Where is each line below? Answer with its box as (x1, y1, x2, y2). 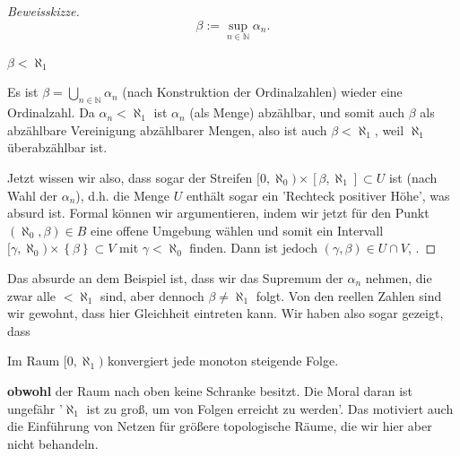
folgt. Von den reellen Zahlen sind (256, 286, 442, 305)
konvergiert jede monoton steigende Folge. (108, 351, 339, 370)
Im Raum (7, 351, 60, 370)
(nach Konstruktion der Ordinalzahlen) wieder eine (122, 82, 403, 101)
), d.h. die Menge (75, 185, 169, 204)
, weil (374, 120, 404, 139)
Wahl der (7, 185, 58, 204)
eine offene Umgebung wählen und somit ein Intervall (91, 220, 384, 239)
